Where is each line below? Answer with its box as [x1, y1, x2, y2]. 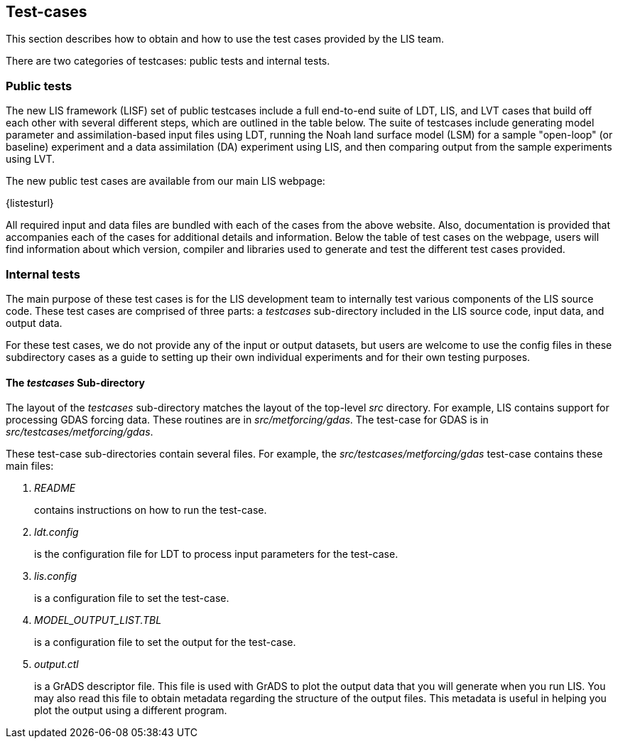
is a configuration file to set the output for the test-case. [34, 636, 296, 649]
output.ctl [34, 658, 79, 671]
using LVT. [6, 153, 55, 166]
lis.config [34, 570, 77, 583]
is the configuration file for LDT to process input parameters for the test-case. [34, 548, 399, 561]
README [34, 482, 76, 495]
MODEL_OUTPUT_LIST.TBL [34, 614, 162, 627]
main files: [6, 460, 54, 473]
